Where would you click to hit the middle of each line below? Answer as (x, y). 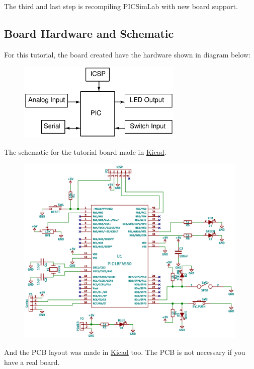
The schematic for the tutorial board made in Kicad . (85, 152)
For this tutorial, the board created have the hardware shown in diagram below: (127, 54)
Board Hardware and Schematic (89, 33)
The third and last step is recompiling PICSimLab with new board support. (121, 6)
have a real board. (32, 362)
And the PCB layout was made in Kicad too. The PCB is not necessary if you (125, 352)
